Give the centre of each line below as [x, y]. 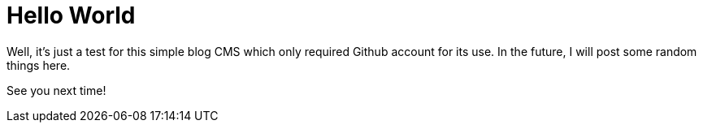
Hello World [71, 15]
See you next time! [56, 90]
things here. [39, 65]
